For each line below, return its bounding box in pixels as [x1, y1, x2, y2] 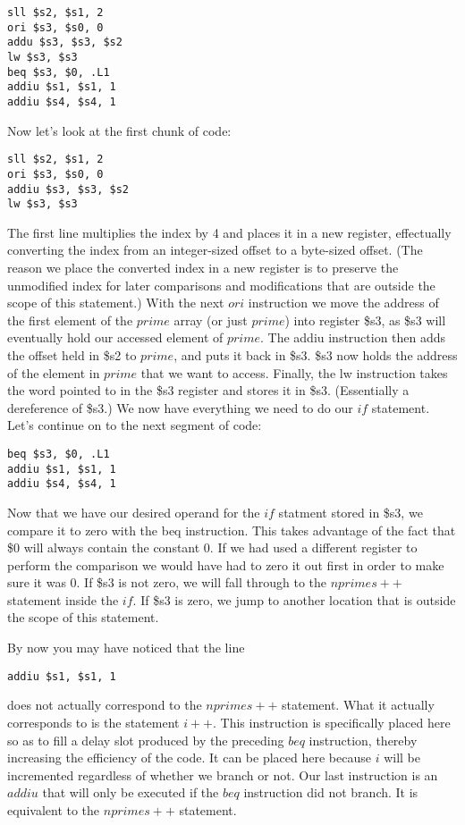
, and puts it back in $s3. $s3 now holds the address [173, 345, 458, 364]
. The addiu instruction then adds [259, 328, 446, 347]
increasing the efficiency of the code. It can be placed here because [7, 748, 371, 767]
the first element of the [7, 310, 133, 329]
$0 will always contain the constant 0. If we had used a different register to [7, 538, 418, 557]
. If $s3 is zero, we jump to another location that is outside [132, 590, 456, 609]
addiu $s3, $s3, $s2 [7, 182, 130, 196]
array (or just [173, 310, 248, 329]
